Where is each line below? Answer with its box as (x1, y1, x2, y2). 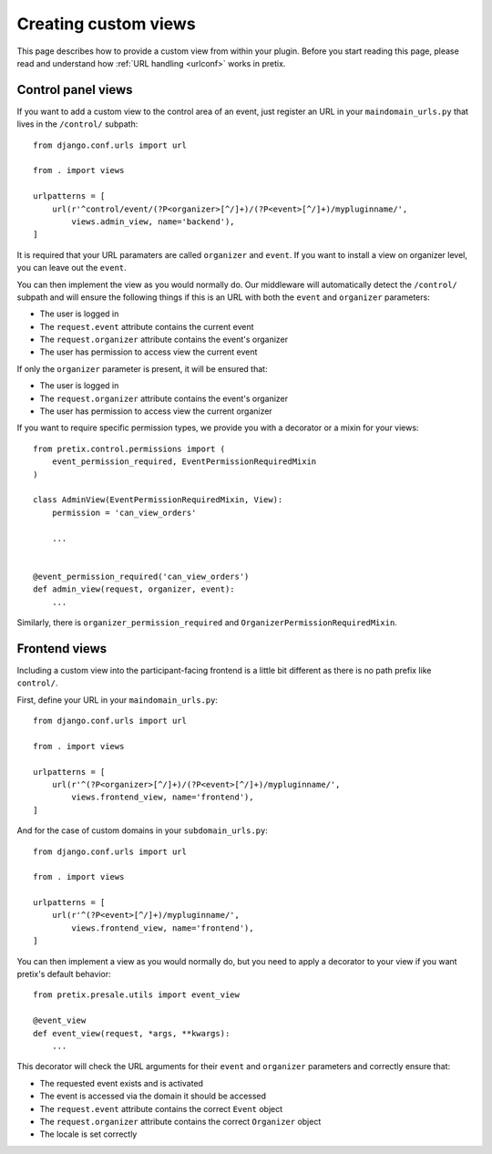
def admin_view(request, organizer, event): (33, 584, 236, 594)
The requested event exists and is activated (39, 1077, 204, 1088)
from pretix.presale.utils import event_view (33, 990, 241, 1000)
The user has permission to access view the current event (39, 346, 258, 357)
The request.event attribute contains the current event (39, 321, 254, 332)
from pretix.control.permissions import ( (33, 443, 226, 454)
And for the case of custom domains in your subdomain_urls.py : (16, 825, 268, 836)
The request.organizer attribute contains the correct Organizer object (39, 1116, 322, 1127)
